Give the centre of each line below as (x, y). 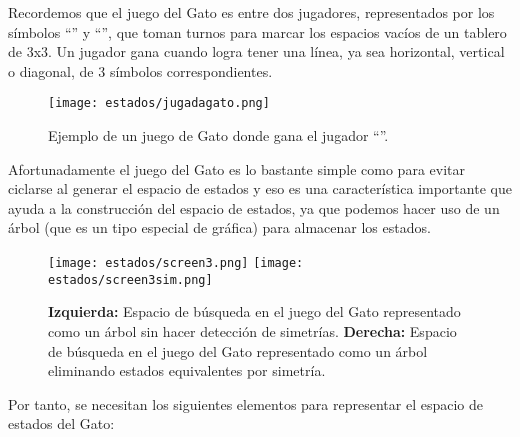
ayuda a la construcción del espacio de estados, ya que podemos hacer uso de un (254, 207)
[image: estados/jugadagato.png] (159, 103)
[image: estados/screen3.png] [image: (176, 263)
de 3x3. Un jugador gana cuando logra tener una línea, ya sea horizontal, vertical (256, 51)
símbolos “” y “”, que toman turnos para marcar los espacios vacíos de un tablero (257, 31)
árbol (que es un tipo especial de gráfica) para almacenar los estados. (219, 227)
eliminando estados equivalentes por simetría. (187, 370)
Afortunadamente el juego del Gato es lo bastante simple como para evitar (236, 168)
